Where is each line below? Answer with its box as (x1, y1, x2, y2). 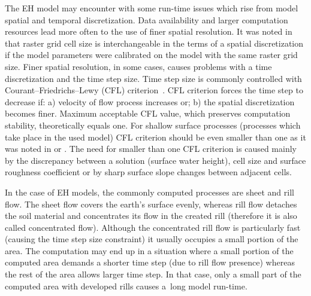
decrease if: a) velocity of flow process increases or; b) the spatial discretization (5, 95, 295, 108)
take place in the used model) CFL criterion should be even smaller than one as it (5, 130, 306, 143)
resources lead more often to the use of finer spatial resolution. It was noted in (5, 25, 292, 38)
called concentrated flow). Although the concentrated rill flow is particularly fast (5, 221, 301, 233)
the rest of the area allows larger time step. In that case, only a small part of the (5, 268, 301, 280)
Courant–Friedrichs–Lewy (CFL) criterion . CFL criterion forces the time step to (5, 84, 303, 96)
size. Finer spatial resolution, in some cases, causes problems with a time (5, 60, 272, 72)
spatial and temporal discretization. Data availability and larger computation (5, 13, 288, 26)
